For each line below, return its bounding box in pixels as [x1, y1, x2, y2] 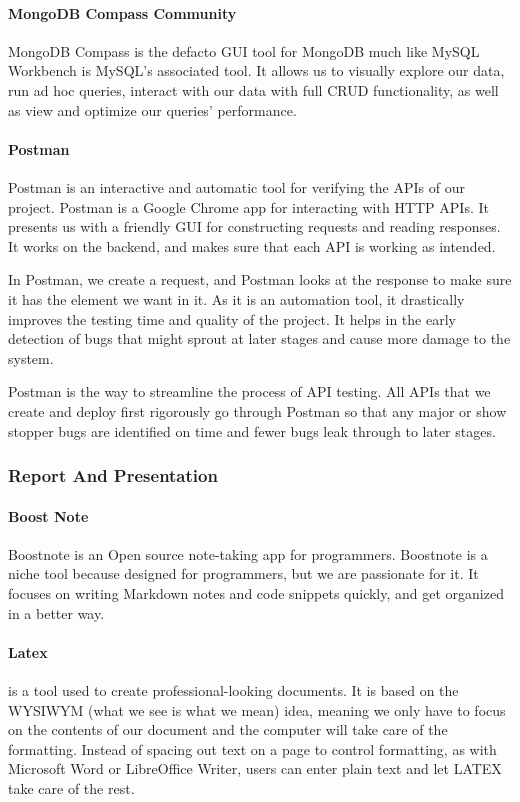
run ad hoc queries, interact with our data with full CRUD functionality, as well [8, 79, 499, 100]
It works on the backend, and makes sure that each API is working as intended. [8, 235, 496, 256]
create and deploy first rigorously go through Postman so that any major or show [8, 400, 507, 421]
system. [8, 347, 54, 368]
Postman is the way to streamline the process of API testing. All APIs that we [8, 381, 491, 402]
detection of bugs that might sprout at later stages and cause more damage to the [8, 328, 511, 349]
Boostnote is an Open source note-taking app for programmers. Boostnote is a [8, 543, 488, 564]
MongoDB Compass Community [8, 2, 237, 23]
